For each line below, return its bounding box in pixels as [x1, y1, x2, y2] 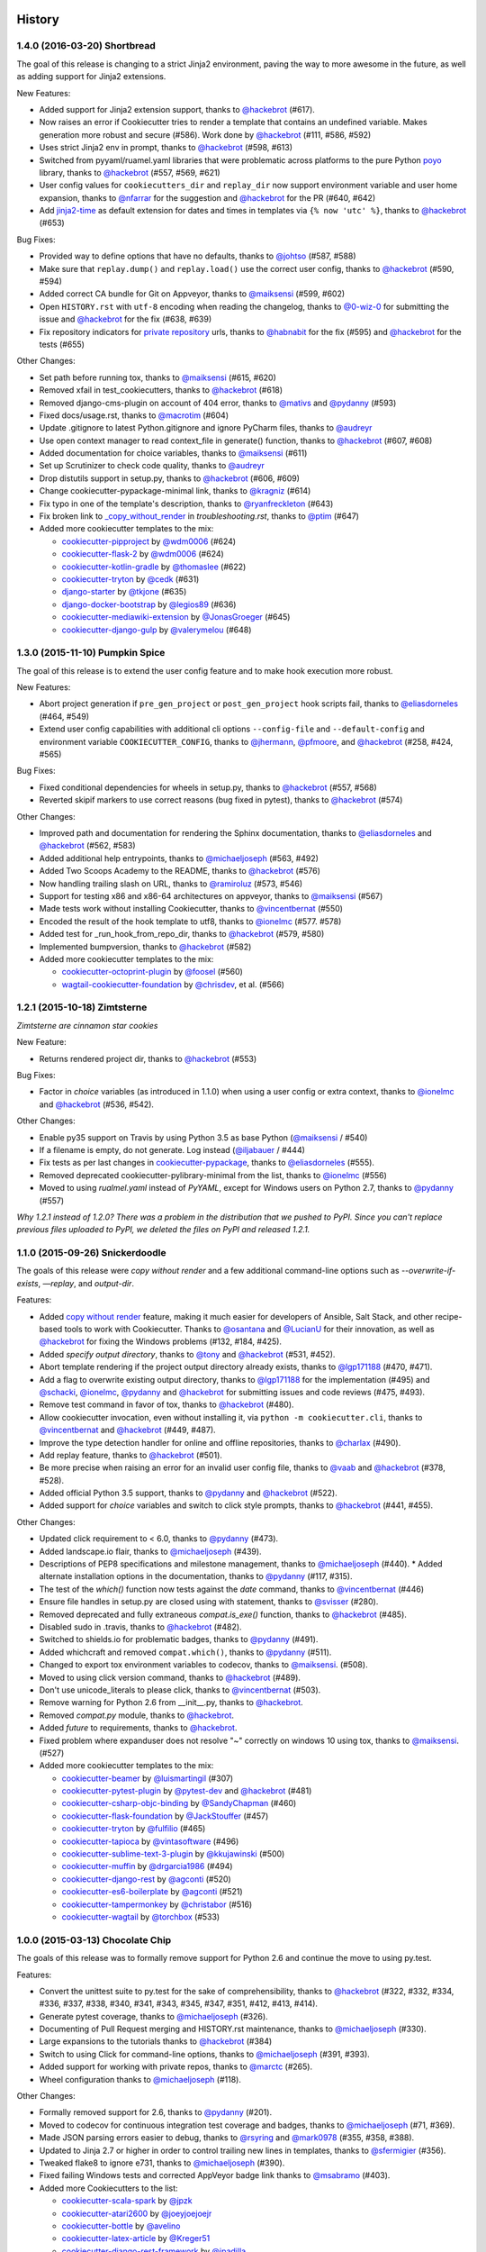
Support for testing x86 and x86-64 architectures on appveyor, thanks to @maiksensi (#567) [39, 890, 383, 901]
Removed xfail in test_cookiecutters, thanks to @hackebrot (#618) [39, 385, 283, 395]
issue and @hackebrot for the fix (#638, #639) [39, 313, 212, 324]
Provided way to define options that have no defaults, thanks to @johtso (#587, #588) [39, 250, 356, 261]
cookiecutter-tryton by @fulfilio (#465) [61, 1823, 206, 1834]
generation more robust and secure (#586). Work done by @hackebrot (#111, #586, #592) [39, 129, 372, 140]
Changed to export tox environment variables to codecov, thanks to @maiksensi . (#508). [39, 1659, 368, 1670]
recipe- [435, 1311, 463, 1321]
